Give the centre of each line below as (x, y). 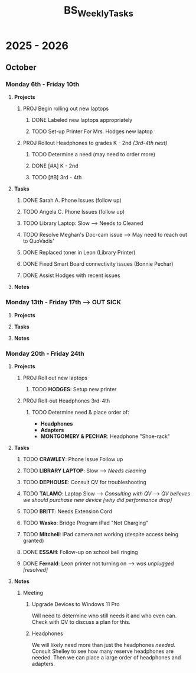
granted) (33, 541)
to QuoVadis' (38, 241)
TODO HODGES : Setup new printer (74, 389)
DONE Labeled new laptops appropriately (82, 120)
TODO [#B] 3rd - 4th (57, 178)
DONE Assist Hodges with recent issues (71, 275)
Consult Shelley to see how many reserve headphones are (103, 651)
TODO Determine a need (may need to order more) (94, 154)
